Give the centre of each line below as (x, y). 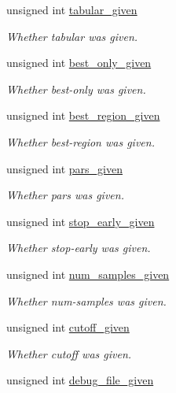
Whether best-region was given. (81, 141)
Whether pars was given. (65, 195)
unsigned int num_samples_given (88, 274)
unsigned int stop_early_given (81, 221)
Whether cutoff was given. (69, 353)
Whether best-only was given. (76, 89)
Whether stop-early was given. (79, 248)
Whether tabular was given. (72, 36)
